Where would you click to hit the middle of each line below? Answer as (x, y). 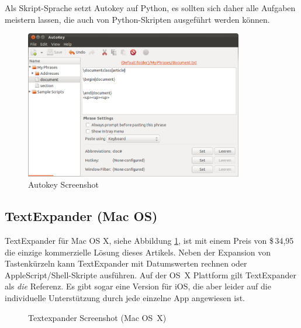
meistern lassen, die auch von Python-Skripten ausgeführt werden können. (137, 19)
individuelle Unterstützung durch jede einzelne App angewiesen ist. (125, 298)
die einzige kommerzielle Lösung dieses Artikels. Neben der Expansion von (138, 252)
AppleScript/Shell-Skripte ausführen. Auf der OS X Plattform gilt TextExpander (150, 275)
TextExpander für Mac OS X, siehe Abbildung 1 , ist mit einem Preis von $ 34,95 (149, 241)
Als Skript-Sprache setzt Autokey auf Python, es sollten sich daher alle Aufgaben (150, 8)
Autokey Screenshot (64, 184)
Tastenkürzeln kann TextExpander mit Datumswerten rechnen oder (126, 263)
